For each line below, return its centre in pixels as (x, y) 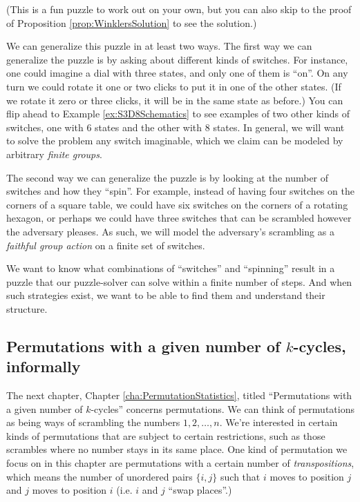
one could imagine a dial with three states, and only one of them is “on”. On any (177, 73)
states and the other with (149, 127)
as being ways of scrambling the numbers (93, 422)
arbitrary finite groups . (54, 154)
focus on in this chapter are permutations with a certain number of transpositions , (180, 463)
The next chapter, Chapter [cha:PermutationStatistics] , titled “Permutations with (179, 395)
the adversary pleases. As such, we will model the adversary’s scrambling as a (170, 231)
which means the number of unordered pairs (100, 476)
